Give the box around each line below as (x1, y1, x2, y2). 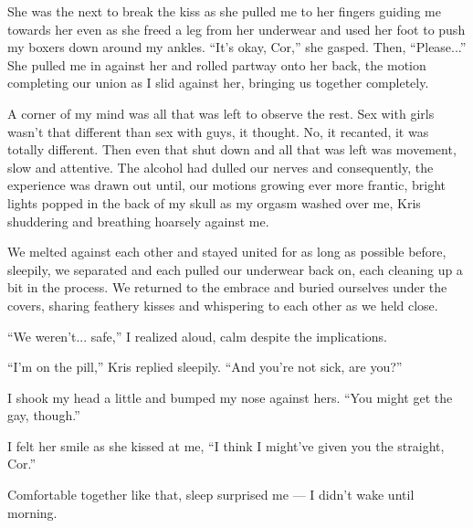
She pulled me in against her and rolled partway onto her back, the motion (7, 55, 426, 74)
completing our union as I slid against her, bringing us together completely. (7, 73, 429, 92)
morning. (7, 502, 58, 522)
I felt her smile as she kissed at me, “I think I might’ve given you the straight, (7, 436, 445, 455)
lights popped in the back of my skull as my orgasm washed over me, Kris (7, 193, 421, 212)
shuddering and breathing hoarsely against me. (7, 211, 269, 230)
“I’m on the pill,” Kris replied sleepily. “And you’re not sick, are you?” (7, 357, 403, 376)
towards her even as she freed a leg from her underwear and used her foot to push (7, 19, 466, 38)
